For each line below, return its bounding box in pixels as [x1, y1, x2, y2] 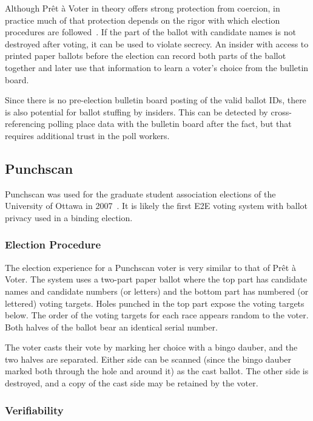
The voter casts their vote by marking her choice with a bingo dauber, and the [5, 341, 298, 354]
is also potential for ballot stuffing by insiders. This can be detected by [5, 105, 268, 118]
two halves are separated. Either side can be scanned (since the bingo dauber [5, 352, 292, 365]
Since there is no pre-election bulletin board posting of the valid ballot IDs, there [5, 94, 306, 106]
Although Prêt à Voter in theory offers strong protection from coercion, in [5, 2, 280, 14]
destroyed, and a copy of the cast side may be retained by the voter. [5, 377, 258, 389]
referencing [5, 117, 45, 130]
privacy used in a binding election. [5, 211, 133, 224]
